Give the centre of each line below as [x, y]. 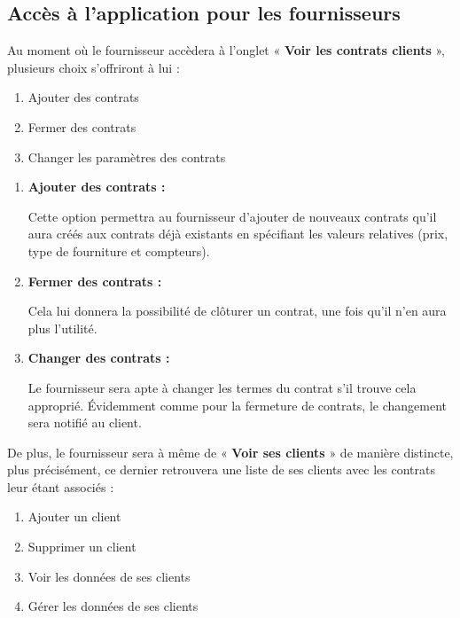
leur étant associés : [61, 486]
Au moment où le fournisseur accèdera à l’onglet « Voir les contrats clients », [226, 50]
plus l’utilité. [62, 328]
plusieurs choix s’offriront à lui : [94, 67]
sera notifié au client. [85, 422]
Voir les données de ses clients [109, 576]
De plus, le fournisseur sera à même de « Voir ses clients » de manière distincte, [230, 452]
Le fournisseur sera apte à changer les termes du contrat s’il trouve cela [222, 387]
